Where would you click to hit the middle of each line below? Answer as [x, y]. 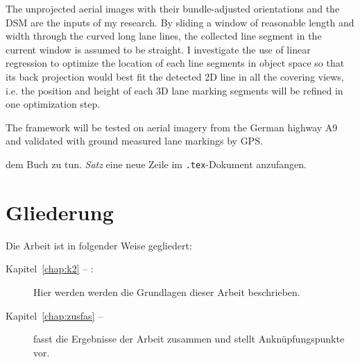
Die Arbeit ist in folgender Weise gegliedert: [99, 245]
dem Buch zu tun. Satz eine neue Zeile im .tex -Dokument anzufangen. [156, 164]
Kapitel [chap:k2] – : [50, 269]
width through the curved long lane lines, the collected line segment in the [164, 36]
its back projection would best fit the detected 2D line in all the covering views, [175, 76]
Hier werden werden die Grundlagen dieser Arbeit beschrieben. [167, 291]
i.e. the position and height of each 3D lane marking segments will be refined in [174, 90]
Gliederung [60, 212]
